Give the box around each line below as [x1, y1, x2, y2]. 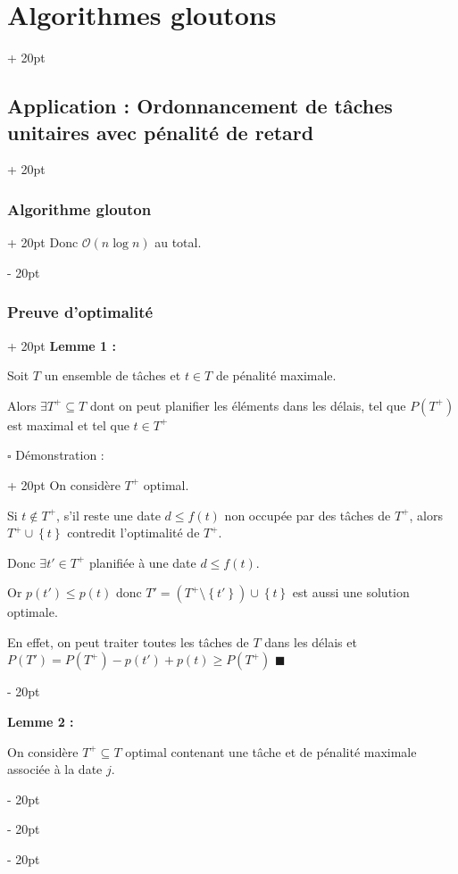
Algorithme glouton [7, 197, 152, 220]
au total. [154, 233, 202, 252]
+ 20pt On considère [7, 475, 121, 494]
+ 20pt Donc [7, 233, 79, 252]
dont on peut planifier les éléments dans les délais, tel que [89, 395, 406, 414]
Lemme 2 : [7, 712, 74, 731]
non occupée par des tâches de [224, 505, 391, 524]
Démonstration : [15, 445, 104, 464]
